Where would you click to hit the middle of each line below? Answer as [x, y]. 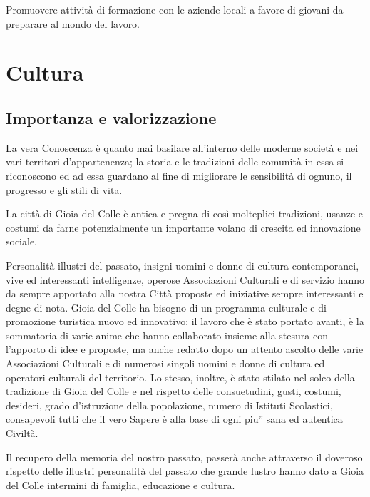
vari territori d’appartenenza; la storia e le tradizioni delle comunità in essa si [175, 162]
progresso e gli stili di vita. [64, 189]
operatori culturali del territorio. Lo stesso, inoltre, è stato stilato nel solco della [180, 377]
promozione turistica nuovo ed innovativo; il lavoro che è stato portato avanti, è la [185, 321]
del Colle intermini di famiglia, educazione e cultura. [120, 485]
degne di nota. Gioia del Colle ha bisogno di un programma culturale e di [166, 307]
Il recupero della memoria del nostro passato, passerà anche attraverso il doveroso [184, 457]
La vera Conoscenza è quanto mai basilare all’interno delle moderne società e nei [182, 147]
